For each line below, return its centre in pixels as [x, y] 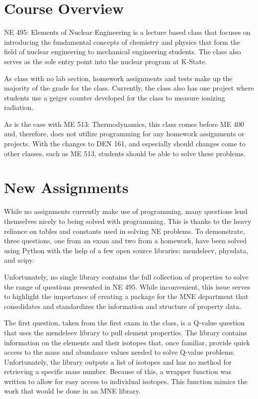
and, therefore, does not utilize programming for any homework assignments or [124, 134]
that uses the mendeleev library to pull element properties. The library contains [126, 332]
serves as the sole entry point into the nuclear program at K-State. [106, 61]
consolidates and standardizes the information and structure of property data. [123, 306]
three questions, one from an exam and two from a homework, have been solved [126, 241]
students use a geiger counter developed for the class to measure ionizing [115, 97]
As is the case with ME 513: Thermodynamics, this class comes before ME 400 [124, 124]
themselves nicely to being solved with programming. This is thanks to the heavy [128, 221]
